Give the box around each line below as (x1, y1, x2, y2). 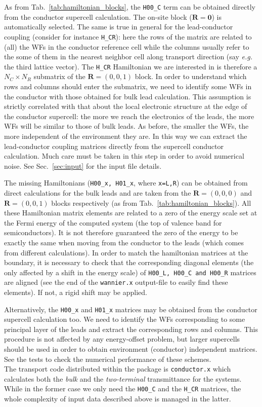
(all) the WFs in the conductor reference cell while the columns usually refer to (4, 41, 249, 52)
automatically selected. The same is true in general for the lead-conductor (4, 21, 233, 32)
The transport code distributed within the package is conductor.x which (4, 363, 231, 374)
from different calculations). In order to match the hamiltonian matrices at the (4, 247, 248, 257)
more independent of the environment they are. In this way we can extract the (4, 130, 247, 141)
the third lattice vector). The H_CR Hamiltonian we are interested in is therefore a (4, 61, 257, 71)
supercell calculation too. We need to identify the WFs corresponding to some (4, 314, 245, 324)
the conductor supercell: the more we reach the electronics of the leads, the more (4, 110, 254, 121)
